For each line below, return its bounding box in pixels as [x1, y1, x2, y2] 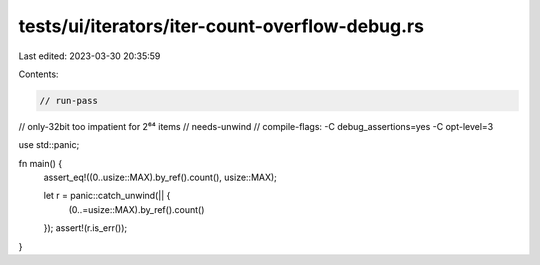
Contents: [18, 68, 59, 80]
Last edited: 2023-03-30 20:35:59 [18, 50, 161, 62]
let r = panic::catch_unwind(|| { [43, 190, 171, 202]
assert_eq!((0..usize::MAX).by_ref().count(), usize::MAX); [43, 171, 277, 184]
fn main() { [18, 157, 63, 169]
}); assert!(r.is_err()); [43, 222, 128, 234]
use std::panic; [18, 139, 80, 151]
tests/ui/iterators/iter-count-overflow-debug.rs [18, 15, 425, 37]
